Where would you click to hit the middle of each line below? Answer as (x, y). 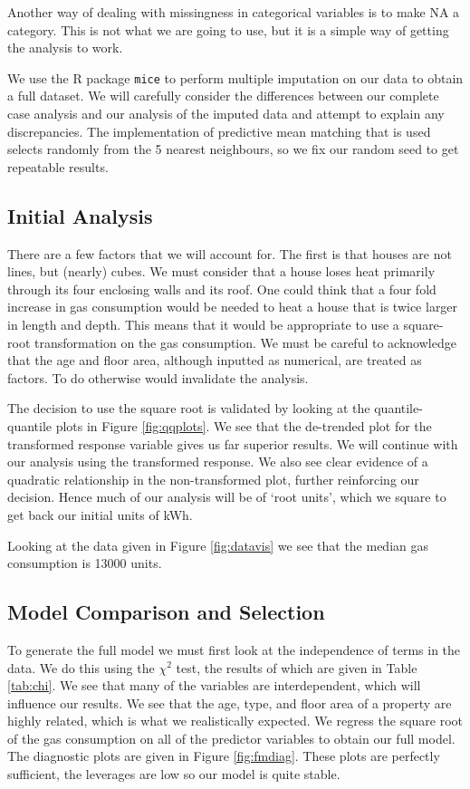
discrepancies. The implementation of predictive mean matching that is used (219, 131)
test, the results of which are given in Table (297, 667)
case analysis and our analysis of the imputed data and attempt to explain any (226, 114)
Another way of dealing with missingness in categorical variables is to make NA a (234, 12)
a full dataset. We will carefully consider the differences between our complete (223, 96)
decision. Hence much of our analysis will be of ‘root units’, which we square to (227, 497)
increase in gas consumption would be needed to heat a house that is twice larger (233, 307)
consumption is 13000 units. (85, 563)
